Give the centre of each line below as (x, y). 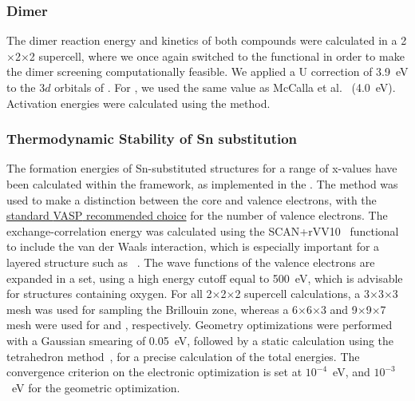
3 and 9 (339, 309)
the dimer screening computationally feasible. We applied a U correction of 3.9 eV (207, 71)
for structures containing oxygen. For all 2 (109, 294)
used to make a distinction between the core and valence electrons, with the (192, 199)
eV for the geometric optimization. (96, 387)
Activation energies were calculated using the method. (138, 103)
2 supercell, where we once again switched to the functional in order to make (217, 56)
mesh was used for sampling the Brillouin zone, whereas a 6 (152, 309)
